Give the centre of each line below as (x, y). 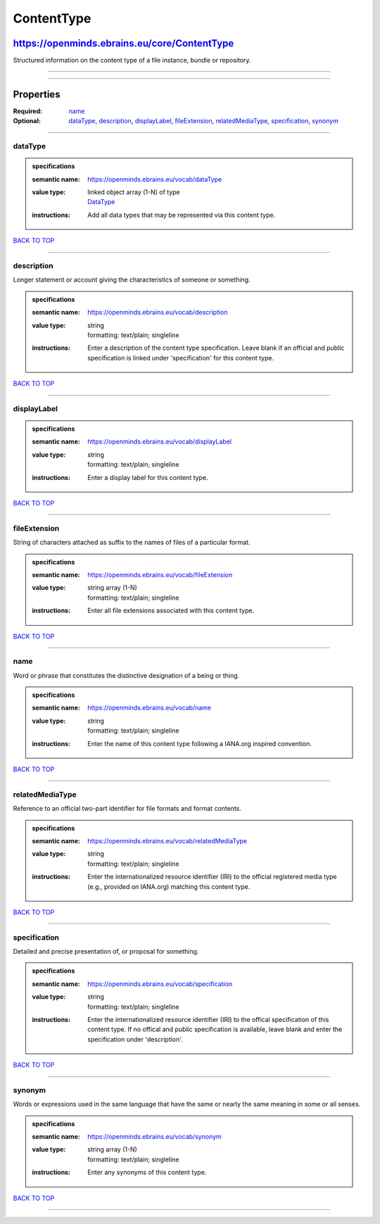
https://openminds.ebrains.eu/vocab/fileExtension (160, 574)
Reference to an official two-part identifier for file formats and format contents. (127, 809)
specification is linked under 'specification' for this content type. (181, 358)
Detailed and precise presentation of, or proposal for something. (106, 952)
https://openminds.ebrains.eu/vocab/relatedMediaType (167, 840)
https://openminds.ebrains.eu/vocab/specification (160, 984)
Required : (27, 111)
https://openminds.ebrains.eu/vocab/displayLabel (160, 442)
